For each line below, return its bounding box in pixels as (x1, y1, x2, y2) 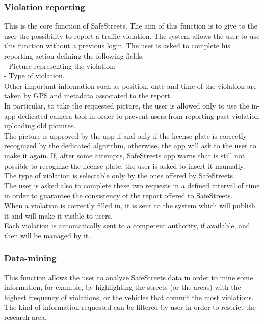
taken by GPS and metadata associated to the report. (4, 90, 172, 101)
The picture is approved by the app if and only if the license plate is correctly (4, 130, 247, 141)
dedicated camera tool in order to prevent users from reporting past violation (18, 110, 259, 121)
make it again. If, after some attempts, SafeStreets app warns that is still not (4, 150, 245, 160)
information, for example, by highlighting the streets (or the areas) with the (4, 282, 241, 292)
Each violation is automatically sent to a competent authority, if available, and (4, 220, 250, 231)
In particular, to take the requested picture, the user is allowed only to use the (4, 100, 249, 111)
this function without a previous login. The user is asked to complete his (4, 40, 230, 51)
